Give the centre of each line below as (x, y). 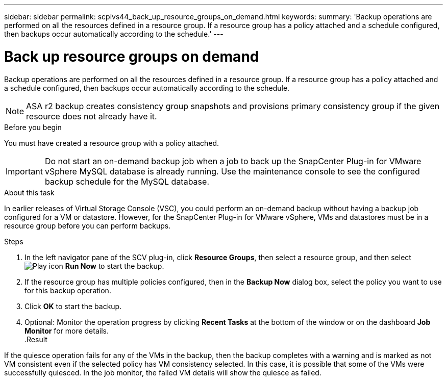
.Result (36, 339)
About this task (29, 192)
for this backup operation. (68, 290)
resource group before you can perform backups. (88, 225)
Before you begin (33, 127)
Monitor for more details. (67, 331)
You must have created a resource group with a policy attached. (112, 143)
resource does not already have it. (92, 116)
